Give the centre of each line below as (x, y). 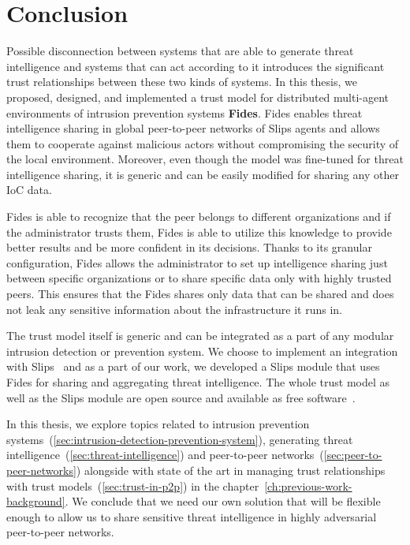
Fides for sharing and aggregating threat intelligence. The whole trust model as (198, 382)
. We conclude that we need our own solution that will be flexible (223, 501)
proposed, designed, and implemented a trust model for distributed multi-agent (198, 97)
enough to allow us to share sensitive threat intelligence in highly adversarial (192, 516)
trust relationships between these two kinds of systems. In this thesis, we (182, 82)
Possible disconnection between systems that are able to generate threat (180, 51)
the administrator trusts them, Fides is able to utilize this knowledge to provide (199, 231)
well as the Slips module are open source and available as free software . (181, 397)
